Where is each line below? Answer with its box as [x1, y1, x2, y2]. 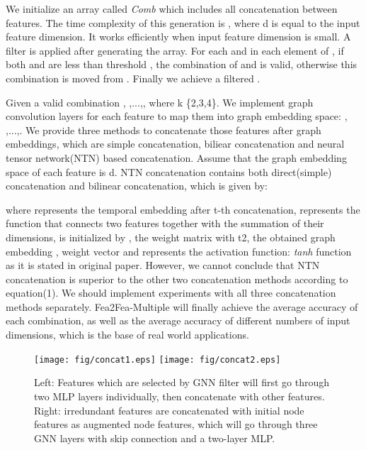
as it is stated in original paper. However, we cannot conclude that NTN [6, 258, 320, 273]
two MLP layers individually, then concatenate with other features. [34, 388, 325, 403]
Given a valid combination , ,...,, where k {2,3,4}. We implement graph [6, 94, 314, 109]
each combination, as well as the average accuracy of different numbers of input [6, 313, 350, 328]
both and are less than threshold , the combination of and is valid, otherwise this [6, 57, 358, 72]
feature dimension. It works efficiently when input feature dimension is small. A [6, 29, 351, 44]
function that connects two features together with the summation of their [6, 216, 324, 231]
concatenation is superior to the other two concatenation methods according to [6, 271, 348, 286]
